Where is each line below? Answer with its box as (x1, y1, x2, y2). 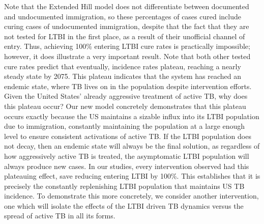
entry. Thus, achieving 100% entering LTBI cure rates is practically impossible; (4, 41, 250, 51)
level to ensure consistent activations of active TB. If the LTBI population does (4, 130, 251, 141)
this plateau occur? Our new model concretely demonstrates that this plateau (4, 100, 246, 111)
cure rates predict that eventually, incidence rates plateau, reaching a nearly (4, 61, 241, 71)
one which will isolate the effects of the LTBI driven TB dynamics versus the (4, 200, 244, 211)
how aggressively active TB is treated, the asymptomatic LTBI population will (4, 150, 249, 161)
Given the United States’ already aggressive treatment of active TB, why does (4, 91, 248, 101)
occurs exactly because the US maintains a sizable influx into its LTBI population (4, 110, 259, 121)
